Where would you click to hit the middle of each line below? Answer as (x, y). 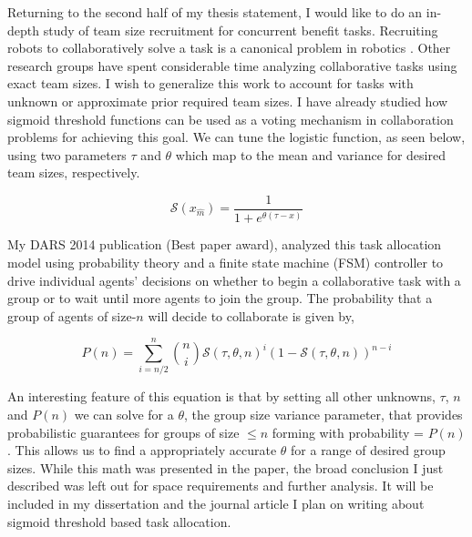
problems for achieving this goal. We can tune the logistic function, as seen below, (236, 137)
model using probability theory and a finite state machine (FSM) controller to (226, 262)
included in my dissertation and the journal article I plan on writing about (216, 503)
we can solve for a (124, 415)
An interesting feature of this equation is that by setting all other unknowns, (221, 396)
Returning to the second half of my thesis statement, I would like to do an (215, 12)
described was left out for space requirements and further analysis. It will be (221, 486)
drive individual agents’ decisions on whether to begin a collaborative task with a (234, 280)
